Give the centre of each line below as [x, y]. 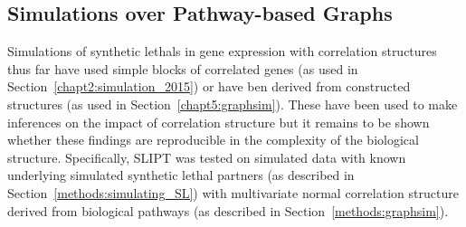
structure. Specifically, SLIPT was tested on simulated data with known [207, 157]
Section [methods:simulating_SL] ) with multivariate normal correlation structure [233, 192]
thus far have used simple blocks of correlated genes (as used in [183, 68]
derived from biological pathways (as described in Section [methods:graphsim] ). [228, 210]
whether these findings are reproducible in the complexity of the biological [213, 140]
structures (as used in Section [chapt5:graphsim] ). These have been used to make [233, 104]
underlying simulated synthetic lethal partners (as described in [181, 175]
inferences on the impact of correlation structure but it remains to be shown [219, 122]
